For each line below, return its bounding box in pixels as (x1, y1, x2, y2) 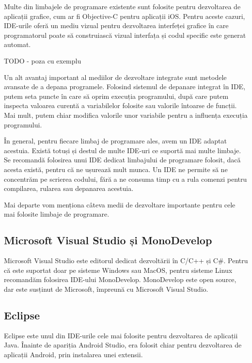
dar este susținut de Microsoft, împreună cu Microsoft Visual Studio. (4, 284, 208, 294)
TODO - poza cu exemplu (4, 55, 81, 65)
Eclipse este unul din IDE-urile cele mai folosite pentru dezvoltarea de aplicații (4, 330, 238, 340)
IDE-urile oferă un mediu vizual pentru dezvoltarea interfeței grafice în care (4, 20, 229, 31)
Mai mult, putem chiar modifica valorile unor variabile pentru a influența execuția (4, 110, 248, 120)
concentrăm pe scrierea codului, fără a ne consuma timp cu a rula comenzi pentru (4, 174, 247, 184)
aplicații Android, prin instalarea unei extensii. (4, 349, 143, 359)
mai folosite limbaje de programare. (4, 209, 110, 219)
